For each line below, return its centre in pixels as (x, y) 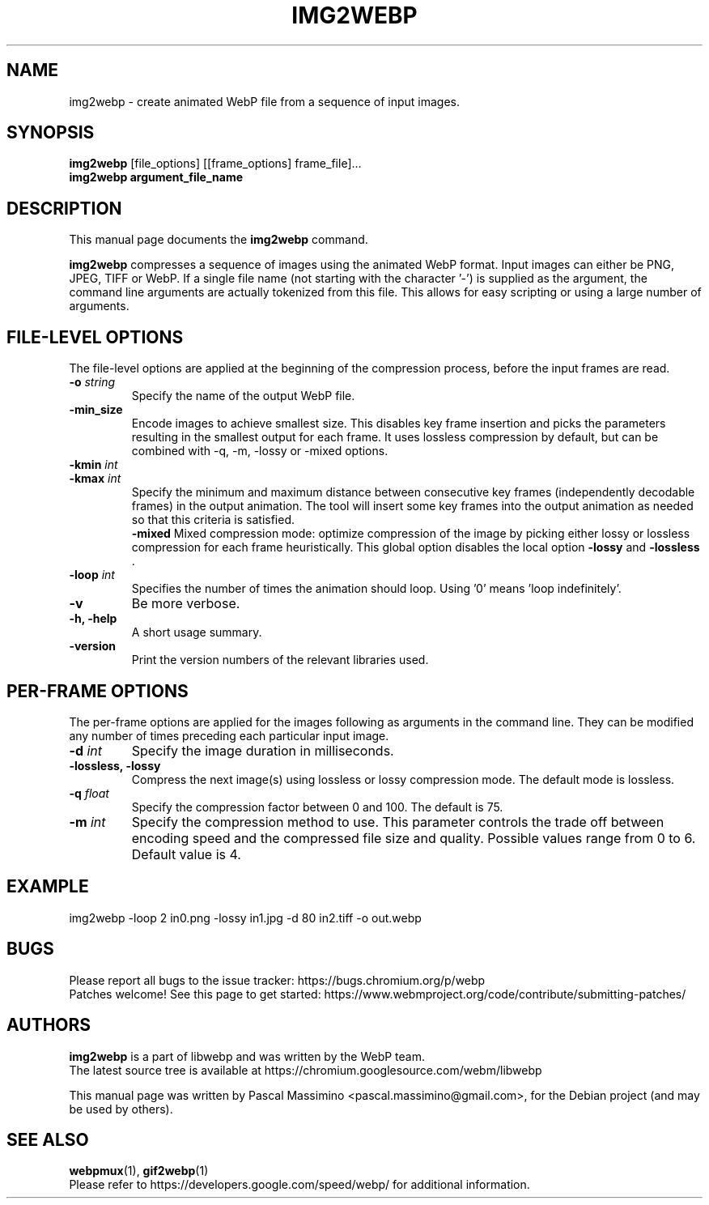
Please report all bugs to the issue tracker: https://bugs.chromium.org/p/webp (277, 980)
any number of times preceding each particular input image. (229, 735)
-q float (89, 793)
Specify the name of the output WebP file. (243, 396)
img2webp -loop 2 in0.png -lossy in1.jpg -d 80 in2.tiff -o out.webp (245, 918)
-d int (86, 750)
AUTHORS (49, 1025)
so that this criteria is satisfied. (213, 520)
